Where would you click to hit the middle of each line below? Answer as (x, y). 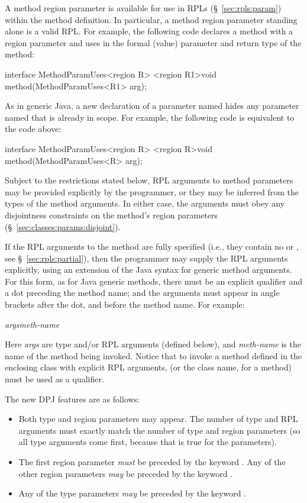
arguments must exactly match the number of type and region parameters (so (159, 430)
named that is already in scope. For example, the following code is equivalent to (150, 117)
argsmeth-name (32, 324)
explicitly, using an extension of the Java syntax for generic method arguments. (148, 270)
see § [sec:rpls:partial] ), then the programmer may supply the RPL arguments (146, 258)
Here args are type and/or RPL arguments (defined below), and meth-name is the (153, 344)
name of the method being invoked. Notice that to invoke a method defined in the (153, 355)
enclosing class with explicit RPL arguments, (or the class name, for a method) (148, 367)
